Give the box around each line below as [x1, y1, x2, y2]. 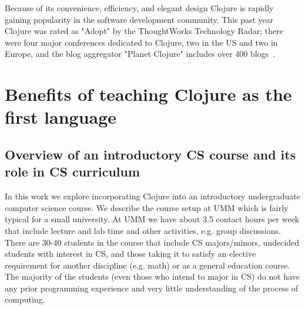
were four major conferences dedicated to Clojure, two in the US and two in [5, 36, 278, 48]
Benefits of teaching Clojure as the [5, 82, 292, 106]
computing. [5, 293, 45, 305]
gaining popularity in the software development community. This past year [5, 13, 274, 25]
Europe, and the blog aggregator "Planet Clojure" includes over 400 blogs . [5, 47, 276, 60]
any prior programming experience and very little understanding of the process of [5, 281, 299, 294]
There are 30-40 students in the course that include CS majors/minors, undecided [5, 236, 300, 248]
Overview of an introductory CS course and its [5, 145, 296, 163]
